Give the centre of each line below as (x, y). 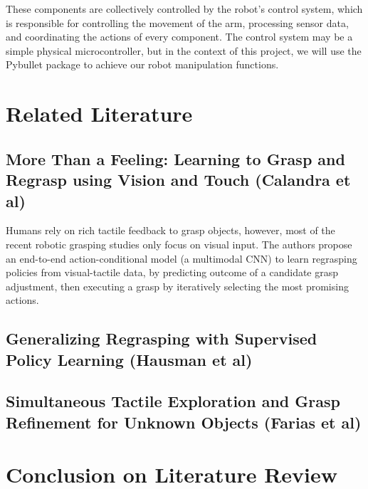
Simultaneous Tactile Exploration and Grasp (173, 401)
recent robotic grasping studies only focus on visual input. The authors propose (179, 244)
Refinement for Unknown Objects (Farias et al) (184, 422)
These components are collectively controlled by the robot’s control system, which (184, 9)
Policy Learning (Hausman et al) (129, 359)
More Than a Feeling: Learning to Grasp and (175, 158)
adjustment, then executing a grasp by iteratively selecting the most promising (177, 286)
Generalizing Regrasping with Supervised (162, 338)
